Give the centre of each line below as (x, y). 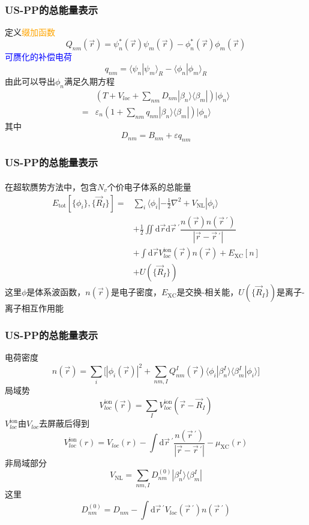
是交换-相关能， (208, 292)
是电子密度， (136, 292)
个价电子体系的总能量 (149, 187)
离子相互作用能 (34, 308)
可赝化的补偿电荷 (38, 57)
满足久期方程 (90, 81)
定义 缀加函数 (30, 32)
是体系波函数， (56, 292)
